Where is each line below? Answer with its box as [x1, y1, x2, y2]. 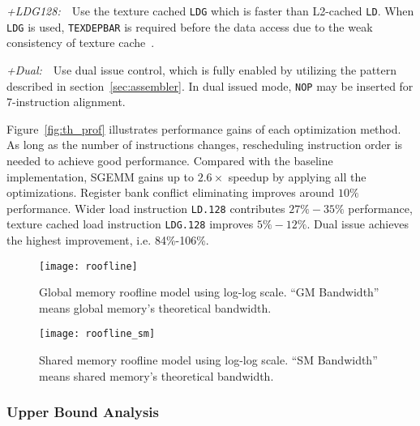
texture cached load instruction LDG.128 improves [6, 215, 254, 232]
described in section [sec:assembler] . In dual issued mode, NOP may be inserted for [6, 77, 414, 94]
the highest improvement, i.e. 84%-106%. [6, 232, 209, 249]
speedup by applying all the [228, 168, 366, 185]
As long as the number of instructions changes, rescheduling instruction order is [6, 136, 403, 153]
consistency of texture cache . [6, 34, 155, 51]
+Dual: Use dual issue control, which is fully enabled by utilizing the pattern [6, 61, 397, 78]
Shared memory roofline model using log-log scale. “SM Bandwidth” [39, 351, 378, 368]
